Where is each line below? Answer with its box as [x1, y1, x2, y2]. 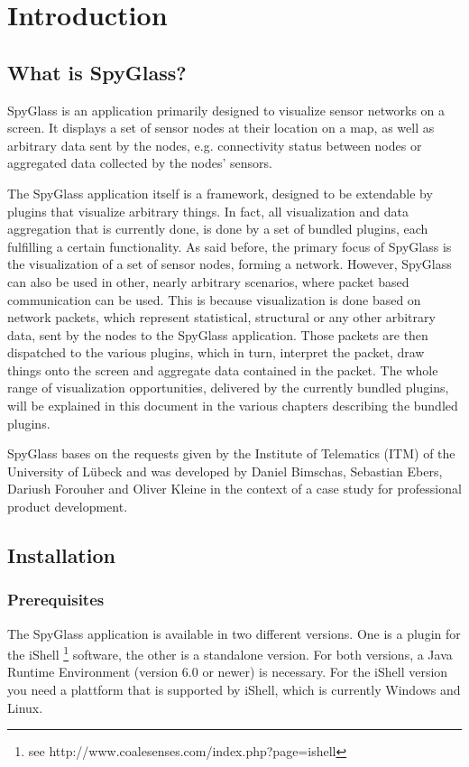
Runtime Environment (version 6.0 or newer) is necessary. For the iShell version [7, 662, 448, 681]
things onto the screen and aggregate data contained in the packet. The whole [7, 360, 438, 379]
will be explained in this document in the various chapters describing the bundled [7, 396, 458, 415]
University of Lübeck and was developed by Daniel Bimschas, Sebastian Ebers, [7, 461, 443, 480]
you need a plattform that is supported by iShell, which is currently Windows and [7, 680, 461, 699]
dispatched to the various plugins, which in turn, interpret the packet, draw [7, 343, 425, 362]
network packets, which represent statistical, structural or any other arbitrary [7, 308, 436, 327]
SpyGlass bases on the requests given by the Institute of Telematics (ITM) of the [7, 444, 455, 463]
